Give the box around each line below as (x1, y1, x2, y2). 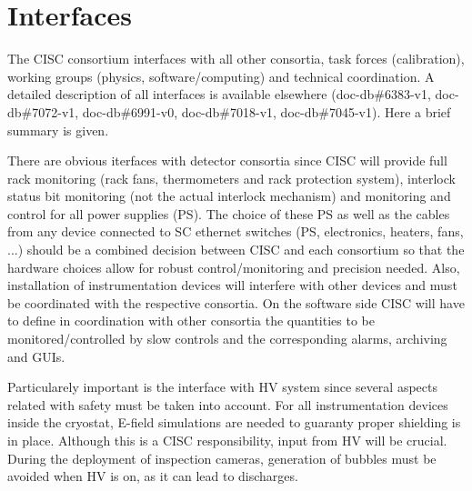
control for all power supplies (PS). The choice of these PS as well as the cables (7, 204, 450, 223)
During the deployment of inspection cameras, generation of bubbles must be (7, 448, 437, 467)
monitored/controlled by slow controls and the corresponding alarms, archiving (7, 329, 447, 348)
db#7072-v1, (7, 102, 79, 121)
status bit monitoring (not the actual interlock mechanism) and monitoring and (7, 186, 451, 205)
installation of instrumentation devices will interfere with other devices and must (7, 276, 457, 295)
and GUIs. (7, 346, 65, 366)
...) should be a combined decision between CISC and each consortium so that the (7, 240, 465, 259)
